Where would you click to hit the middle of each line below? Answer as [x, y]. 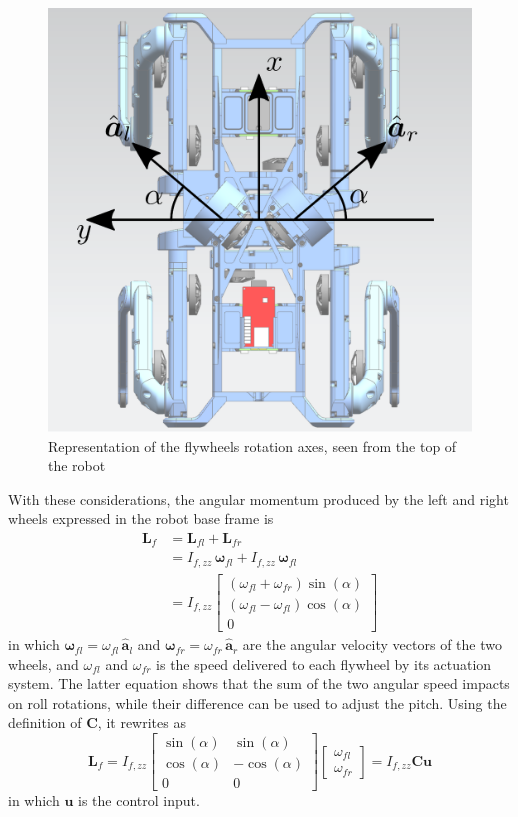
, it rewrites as [141, 722]
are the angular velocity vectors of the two [372, 644]
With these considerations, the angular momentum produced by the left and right [258, 498]
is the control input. [139, 800]
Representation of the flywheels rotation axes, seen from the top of [252, 445]
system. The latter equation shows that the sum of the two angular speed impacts [259, 683]
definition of [45, 722]
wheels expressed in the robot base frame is [141, 518]
